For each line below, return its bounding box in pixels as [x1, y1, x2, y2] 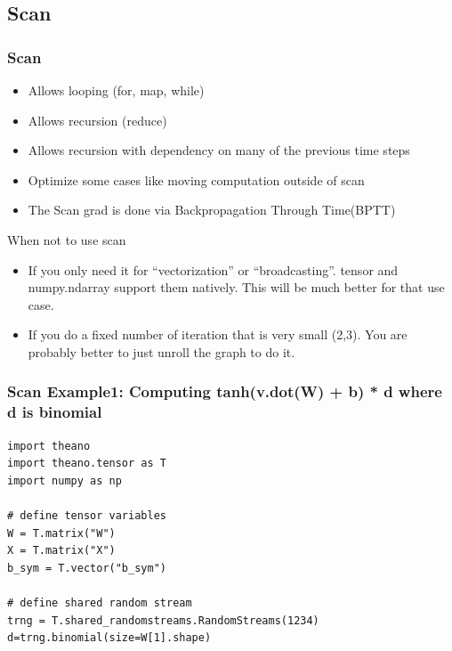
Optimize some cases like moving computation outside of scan [28, 170, 365, 189]
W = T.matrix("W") [7, 526, 116, 540]
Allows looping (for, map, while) [28, 81, 205, 99]
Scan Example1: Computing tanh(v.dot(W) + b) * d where [7, 380, 442, 403]
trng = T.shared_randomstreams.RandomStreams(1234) [7, 614, 319, 627]
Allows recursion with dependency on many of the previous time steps [28, 141, 410, 159]
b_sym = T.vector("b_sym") [7, 561, 166, 574]
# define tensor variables [7, 509, 166, 523]
